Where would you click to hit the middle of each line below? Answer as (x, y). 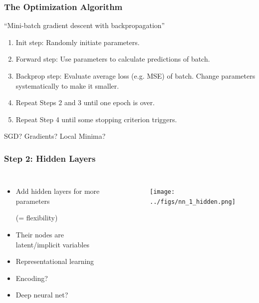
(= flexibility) (37, 218)
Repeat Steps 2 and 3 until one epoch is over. (85, 102)
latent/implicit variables (52, 244)
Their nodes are (40, 234)
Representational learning (55, 261)
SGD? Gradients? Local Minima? (55, 136)
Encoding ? (32, 278)
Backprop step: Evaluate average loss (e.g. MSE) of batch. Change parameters (135, 76)
